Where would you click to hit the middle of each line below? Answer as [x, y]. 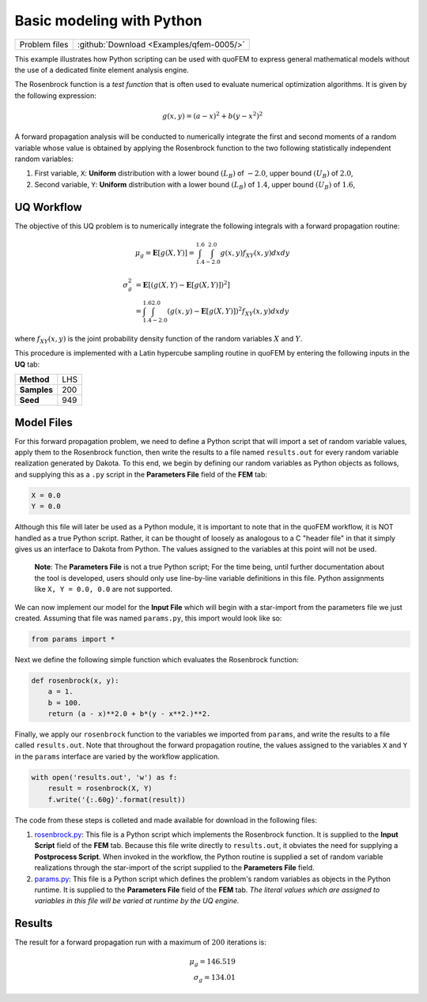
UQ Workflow [48, 207]
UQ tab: [27, 364]
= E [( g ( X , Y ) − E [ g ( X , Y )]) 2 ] [183, 284]
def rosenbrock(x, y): [75, 680]
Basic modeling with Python [108, 21]
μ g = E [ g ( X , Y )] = [165, 254]
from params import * [73, 639]
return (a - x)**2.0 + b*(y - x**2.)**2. [129, 714]
